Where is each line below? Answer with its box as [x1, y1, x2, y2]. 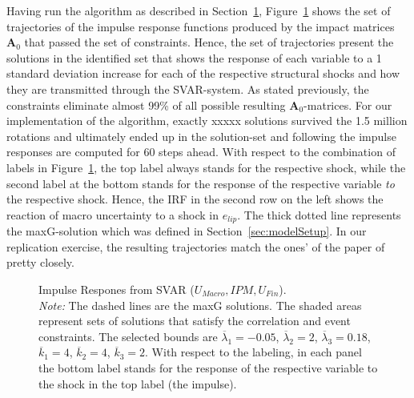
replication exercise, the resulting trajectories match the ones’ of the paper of [6, 238, 385, 255]
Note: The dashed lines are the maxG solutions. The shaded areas [38, 296, 362, 313]
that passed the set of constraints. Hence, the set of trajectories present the [24, 34, 394, 50]
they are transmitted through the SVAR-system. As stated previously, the [6, 80, 369, 97]
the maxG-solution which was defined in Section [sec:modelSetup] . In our [6, 223, 367, 239]
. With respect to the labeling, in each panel [145, 344, 362, 360]
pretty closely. [6, 254, 74, 271]
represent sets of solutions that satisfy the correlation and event [38, 312, 351, 329]
